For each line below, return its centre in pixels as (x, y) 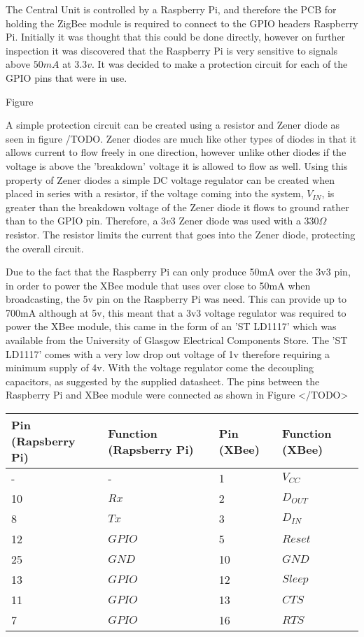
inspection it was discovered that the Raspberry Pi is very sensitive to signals (172, 50)
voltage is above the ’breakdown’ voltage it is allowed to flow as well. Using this (177, 165)
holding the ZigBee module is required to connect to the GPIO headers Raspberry (182, 23)
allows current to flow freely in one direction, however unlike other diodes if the (176, 152)
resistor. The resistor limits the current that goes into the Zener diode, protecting (181, 234)
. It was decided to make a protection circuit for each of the (219, 64)
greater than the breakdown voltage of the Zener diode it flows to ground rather (177, 207)
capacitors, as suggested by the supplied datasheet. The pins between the (163, 381)
